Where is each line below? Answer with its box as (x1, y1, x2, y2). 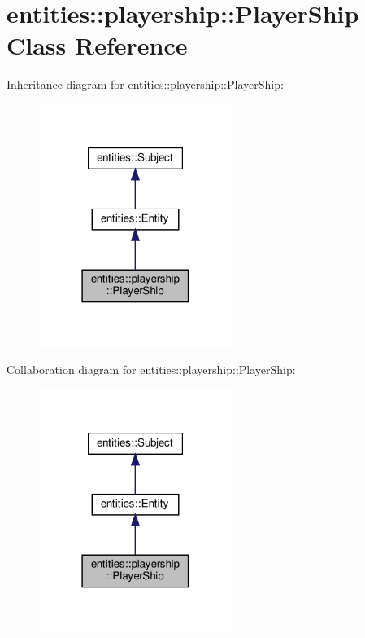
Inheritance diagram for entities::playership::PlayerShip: (7, 76, 284, 93)
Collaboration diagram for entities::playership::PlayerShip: (7, 360, 296, 377)
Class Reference (7, 29, 188, 62)
